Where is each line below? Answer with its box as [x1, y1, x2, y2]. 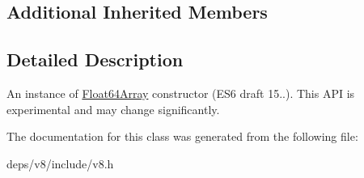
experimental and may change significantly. [6, 100, 220, 117]
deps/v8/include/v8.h [6, 155, 114, 172]
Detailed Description [6, 47, 184, 72]
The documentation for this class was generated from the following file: [6, 128, 358, 145]
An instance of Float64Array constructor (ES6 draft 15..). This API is [6, 84, 355, 101]
